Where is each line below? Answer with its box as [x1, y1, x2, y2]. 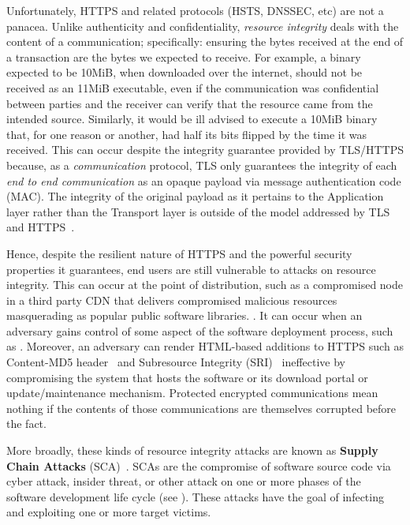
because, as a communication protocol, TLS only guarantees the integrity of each [6, 156, 397, 173]
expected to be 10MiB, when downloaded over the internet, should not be [6, 64, 363, 81]
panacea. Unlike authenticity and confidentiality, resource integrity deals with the [6, 17, 399, 34]
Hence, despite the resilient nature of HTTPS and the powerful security [6, 245, 352, 261]
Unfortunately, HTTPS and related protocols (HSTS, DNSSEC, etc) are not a [6, 2, 384, 18]
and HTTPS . [6, 219, 75, 235]
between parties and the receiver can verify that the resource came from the [6, 95, 373, 111]
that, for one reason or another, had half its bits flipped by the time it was [6, 126, 367, 142]
